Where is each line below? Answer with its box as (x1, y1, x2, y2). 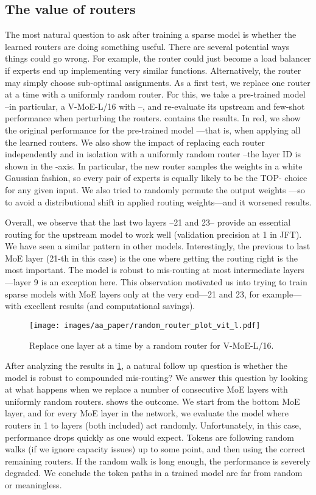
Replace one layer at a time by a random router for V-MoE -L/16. (29, 338, 274, 351)
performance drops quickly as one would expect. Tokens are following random (5, 430, 294, 443)
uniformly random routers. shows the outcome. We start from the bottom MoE (5, 394, 300, 407)
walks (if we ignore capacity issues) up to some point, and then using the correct (5, 443, 306, 455)
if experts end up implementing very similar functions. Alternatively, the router (5, 63, 301, 76)
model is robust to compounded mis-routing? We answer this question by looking (5, 371, 308, 383)
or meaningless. (5, 479, 62, 491)
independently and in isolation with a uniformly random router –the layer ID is (5, 148, 301, 160)
